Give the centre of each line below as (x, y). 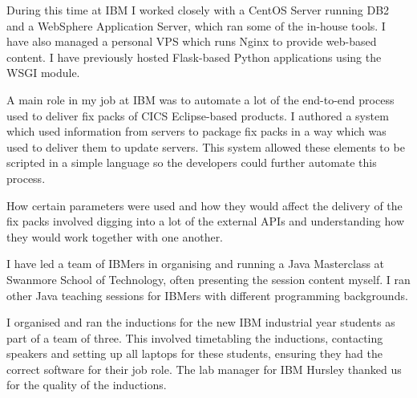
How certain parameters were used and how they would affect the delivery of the (204, 205)
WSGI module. (43, 73)
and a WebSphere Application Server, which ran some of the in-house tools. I (196, 25)
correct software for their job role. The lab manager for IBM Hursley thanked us (204, 369)
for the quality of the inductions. (87, 385)
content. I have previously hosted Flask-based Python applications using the (194, 57)
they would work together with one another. (115, 236)
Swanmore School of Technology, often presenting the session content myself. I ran (208, 279)
